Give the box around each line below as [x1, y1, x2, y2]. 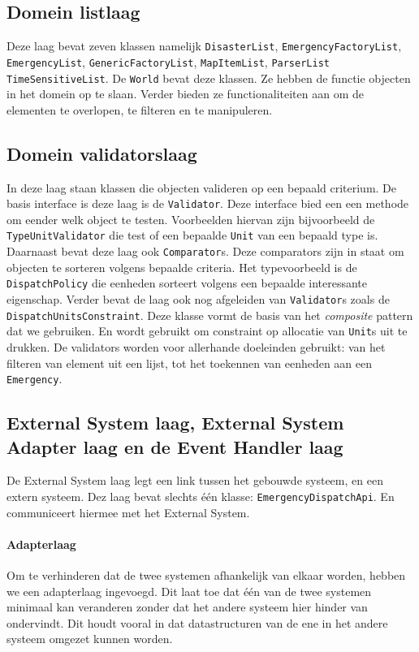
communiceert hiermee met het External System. [6, 503, 250, 520]
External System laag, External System [6, 410, 344, 435]
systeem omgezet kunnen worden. [6, 630, 173, 647]
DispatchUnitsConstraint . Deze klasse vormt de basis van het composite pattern [6, 306, 413, 323]
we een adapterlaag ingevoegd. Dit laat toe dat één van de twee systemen [6, 582, 372, 599]
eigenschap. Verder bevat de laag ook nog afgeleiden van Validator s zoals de [6, 290, 390, 307]
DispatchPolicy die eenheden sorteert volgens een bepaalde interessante [6, 274, 368, 291]
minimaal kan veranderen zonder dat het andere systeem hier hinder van [6, 598, 368, 615]
